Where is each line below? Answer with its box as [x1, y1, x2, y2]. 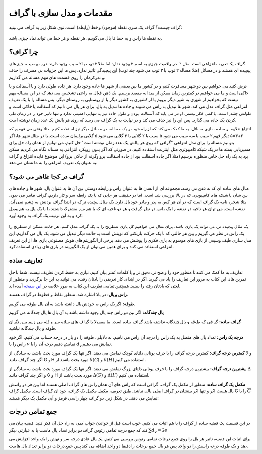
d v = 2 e [151, 427, 168, 434]
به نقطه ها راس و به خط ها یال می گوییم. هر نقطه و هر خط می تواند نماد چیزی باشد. [9, 35, 162, 41]
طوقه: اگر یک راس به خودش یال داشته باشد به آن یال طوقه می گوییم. [9, 301, 135, 307]
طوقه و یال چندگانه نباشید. [9, 325, 57, 331]
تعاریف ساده [9, 257, 43, 265]
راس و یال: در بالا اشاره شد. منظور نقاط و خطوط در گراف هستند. [9, 292, 128, 298]
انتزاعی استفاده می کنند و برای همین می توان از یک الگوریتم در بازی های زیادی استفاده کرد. [9, 244, 174, 250]
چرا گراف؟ [9, 48, 38, 56]
